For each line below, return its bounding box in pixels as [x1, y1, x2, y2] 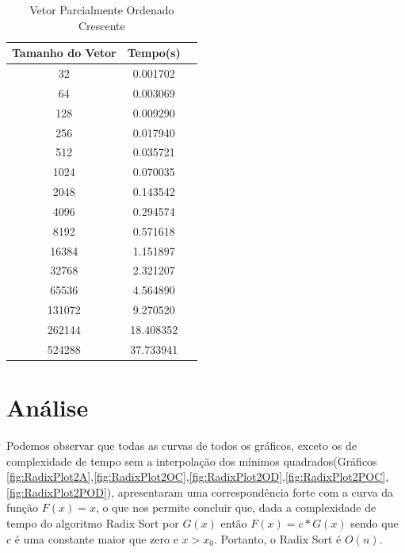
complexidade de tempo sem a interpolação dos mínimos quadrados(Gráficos [6, 452, 377, 469]
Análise [6, 391, 89, 424]
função [6, 499, 39, 516]
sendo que [350, 515, 399, 532]
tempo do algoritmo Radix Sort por [6, 515, 179, 532]
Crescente [78, 17, 125, 33]
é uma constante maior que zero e [14, 530, 178, 547]
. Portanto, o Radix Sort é [213, 530, 342, 547]
